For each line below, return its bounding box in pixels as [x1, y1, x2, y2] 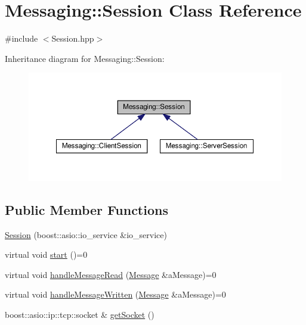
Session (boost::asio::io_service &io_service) [5, 228, 167, 240]
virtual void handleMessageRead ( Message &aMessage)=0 [5, 268, 217, 280]
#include [5, 32, 38, 45]
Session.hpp [51, 32, 94, 45]
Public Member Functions [5, 200, 168, 218]
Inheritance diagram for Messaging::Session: [5, 52, 165, 64]
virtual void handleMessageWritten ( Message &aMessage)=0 [5, 288, 226, 301]
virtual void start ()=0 [5, 248, 88, 261]
